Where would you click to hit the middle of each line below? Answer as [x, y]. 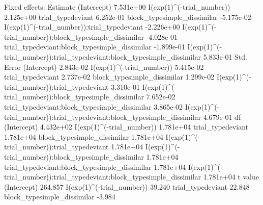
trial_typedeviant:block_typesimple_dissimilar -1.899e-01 [95, 47]
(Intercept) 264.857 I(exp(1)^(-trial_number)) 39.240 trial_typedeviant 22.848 [127, 186]
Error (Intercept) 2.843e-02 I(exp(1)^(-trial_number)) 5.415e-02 [104, 67]
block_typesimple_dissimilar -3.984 [60, 197]
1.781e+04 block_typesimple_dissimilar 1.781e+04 [84, 136]
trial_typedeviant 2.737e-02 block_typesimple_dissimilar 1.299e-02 [109, 77]
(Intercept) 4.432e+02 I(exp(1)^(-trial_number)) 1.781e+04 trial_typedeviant [126, 127]
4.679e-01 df [222, 117]
